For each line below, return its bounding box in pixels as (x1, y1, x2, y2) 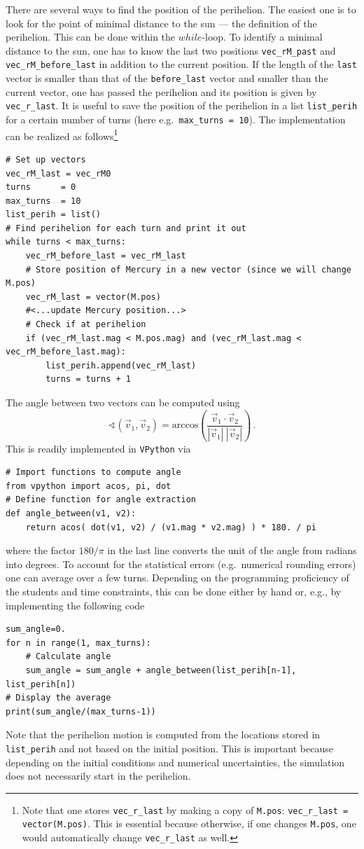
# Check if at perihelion (25, 319, 146, 330)
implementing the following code (6, 598, 145, 612)
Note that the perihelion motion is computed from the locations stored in (6, 727, 321, 742)
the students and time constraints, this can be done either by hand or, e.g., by (6, 584, 342, 598)
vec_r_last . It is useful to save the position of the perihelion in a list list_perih (6, 98, 358, 113)
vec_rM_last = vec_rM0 (6, 168, 111, 179)
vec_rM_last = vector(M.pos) (25, 291, 161, 302)
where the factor (6, 543, 76, 558)
